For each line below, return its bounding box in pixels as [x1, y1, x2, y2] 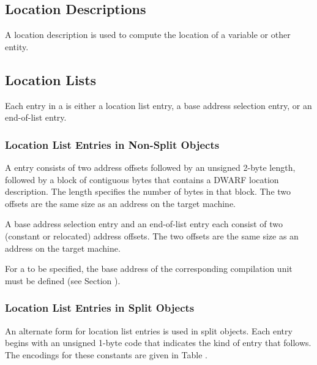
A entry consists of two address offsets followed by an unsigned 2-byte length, [5, 161, 296, 173]
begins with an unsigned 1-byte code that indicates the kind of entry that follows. [5, 336, 311, 349]
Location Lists [5, 70, 97, 89]
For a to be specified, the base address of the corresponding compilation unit [5, 262, 293, 275]
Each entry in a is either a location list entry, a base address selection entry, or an [5, 99, 312, 111]
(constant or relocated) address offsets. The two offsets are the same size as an [5, 229, 299, 242]
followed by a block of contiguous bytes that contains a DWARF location [5, 173, 279, 186]
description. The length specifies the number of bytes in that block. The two [5, 185, 291, 198]
